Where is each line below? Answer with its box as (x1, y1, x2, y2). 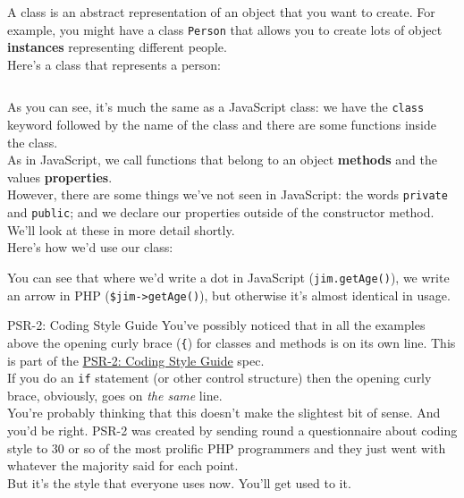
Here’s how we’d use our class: (7, 238, 173, 257)
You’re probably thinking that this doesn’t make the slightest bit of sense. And (7, 403, 441, 422)
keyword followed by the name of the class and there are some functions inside (7, 115, 436, 134)
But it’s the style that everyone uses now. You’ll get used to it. (7, 473, 351, 492)
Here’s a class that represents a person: (7, 55, 221, 73)
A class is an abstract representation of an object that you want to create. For (7, 3, 435, 21)
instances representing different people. (7, 38, 227, 56)
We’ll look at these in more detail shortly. (7, 220, 235, 239)
